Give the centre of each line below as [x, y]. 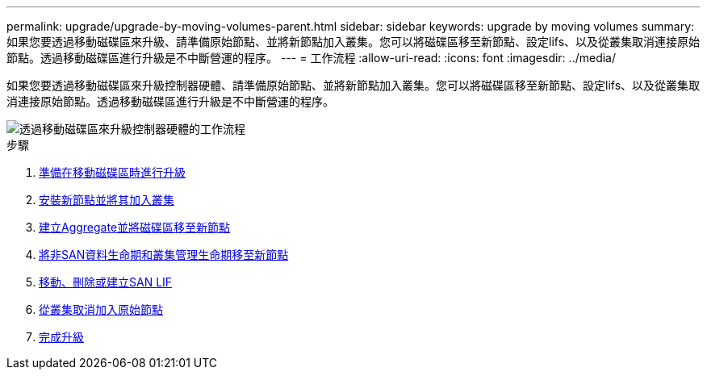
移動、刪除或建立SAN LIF [106, 282]
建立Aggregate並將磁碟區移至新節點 [135, 227]
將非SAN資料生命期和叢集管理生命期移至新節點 [164, 255]
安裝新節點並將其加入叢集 [107, 200]
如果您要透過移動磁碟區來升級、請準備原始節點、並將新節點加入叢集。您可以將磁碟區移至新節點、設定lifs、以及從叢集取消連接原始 [353, 42]
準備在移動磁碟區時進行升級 [112, 172]
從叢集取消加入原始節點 [101, 309]
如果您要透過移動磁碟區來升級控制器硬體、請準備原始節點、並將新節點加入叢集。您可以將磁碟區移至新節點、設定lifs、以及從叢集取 [353, 85]
